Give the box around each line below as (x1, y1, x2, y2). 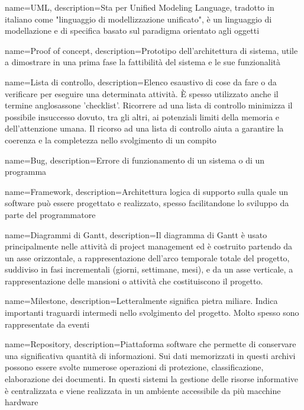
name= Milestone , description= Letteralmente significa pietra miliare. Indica (5, 294, 278, 307)
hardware (5, 396, 38, 408)
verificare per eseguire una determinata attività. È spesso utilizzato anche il (5, 87, 279, 100)
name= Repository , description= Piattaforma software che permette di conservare (5, 338, 296, 350)
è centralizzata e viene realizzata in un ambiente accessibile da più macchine (5, 384, 281, 396)
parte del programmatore (5, 208, 96, 220)
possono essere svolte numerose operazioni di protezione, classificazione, (5, 361, 264, 373)
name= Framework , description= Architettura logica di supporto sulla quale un (5, 185, 289, 197)
